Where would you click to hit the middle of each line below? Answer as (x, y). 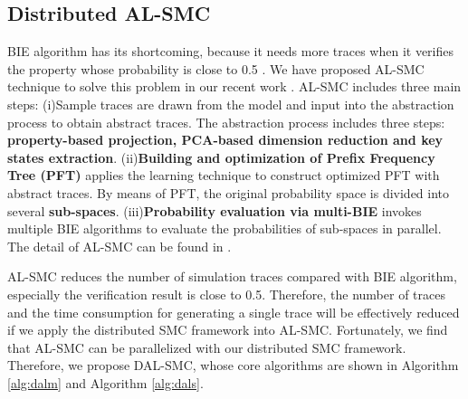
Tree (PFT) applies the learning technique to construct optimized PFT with (224, 175)
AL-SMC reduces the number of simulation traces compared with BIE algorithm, (232, 276)
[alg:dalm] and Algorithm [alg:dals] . (105, 382)
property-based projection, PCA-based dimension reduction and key (225, 140)
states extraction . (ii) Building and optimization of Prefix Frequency (221, 157)
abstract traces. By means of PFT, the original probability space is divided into (229, 192)
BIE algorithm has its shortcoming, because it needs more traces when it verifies (231, 51)
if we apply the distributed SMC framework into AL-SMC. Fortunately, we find (228, 330)
